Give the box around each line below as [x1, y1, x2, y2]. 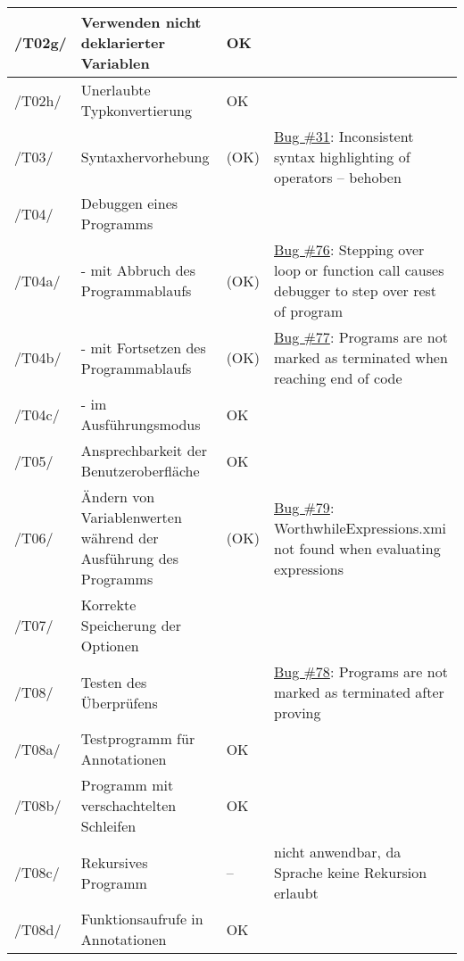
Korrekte [80, 594, 137, 615]
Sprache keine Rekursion [273, 862, 427, 882]
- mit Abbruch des [80, 260, 195, 280]
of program [273, 301, 343, 321]
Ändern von [80, 486, 155, 507]
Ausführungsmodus [80, 414, 201, 435]
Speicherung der [80, 615, 181, 635]
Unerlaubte [80, 79, 151, 100]
